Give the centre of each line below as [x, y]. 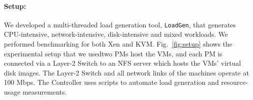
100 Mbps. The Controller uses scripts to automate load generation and [112, 82]
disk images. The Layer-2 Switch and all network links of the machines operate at [126, 72]
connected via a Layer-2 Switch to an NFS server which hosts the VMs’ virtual [123, 63]
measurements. [45, 92]
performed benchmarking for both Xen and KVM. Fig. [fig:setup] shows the [118, 44]
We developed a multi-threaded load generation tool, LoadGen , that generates [120, 24]
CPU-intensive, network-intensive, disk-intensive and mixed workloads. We [116, 34]
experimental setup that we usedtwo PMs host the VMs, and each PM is [113, 53]
